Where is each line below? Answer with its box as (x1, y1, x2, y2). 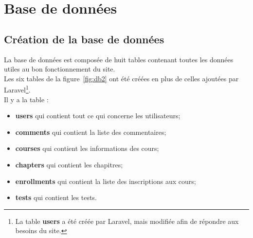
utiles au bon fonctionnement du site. (4, 64, 115, 74)
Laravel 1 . (4, 83, 31, 95)
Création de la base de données (4, 31, 164, 46)
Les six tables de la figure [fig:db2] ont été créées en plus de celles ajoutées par (4, 73, 239, 83)
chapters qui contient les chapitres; (15, 159, 123, 169)
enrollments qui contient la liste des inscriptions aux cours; (15, 176, 196, 186)
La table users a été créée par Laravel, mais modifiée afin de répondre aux (15, 216, 239, 226)
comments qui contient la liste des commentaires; (15, 127, 166, 137)
